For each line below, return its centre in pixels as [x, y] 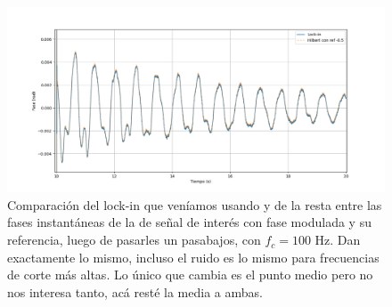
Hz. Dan [338, 240]
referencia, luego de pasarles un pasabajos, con [134, 240]
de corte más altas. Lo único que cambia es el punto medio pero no [190, 275]
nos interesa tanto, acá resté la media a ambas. [135, 291]
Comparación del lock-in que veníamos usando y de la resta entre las [195, 204]
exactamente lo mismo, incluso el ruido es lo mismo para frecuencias [193, 257]
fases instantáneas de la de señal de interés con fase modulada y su [189, 222]
